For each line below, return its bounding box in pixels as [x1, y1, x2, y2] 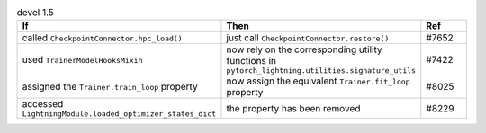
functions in [226, 55, 276, 67]
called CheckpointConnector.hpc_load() [22, 31, 184, 44]
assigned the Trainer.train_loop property [22, 81, 198, 93]
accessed [22, 98, 64, 111]
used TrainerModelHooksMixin [22, 53, 143, 66]
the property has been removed [226, 102, 361, 114]
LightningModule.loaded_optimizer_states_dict [22, 109, 217, 119]
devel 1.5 [16, 6, 54, 19]
